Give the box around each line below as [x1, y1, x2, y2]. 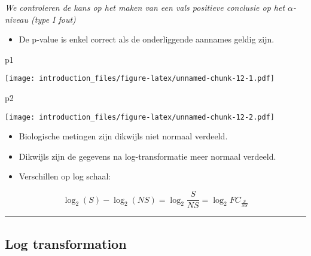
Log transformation [5, 234, 127, 252]
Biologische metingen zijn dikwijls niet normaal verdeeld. [19, 130, 228, 142]
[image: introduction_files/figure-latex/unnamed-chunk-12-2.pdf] [5, 112, 275, 121]
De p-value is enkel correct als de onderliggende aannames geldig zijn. [19, 33, 275, 45]
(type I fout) [31, 13, 76, 25]
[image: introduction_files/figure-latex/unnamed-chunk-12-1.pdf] [5, 74, 275, 83]
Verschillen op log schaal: [19, 170, 111, 182]
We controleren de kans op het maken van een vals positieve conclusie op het [5, 1, 285, 13]
